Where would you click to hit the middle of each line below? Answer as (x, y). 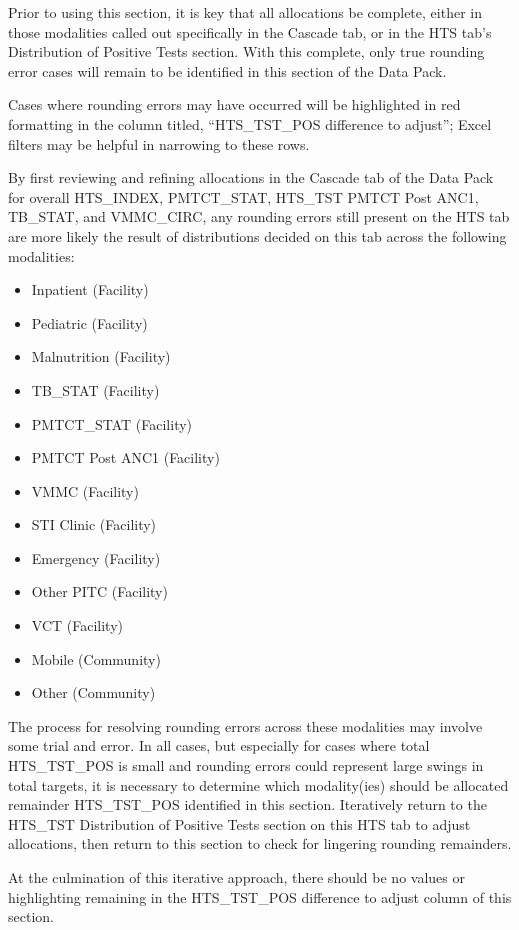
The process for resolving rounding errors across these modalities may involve (245, 725)
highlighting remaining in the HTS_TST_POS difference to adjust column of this (260, 896)
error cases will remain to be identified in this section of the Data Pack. (227, 70)
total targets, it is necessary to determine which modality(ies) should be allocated (258, 784)
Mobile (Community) (96, 658)
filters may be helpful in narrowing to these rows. (159, 143)
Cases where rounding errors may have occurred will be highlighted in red (234, 104)
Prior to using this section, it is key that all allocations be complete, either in (245, 12)
